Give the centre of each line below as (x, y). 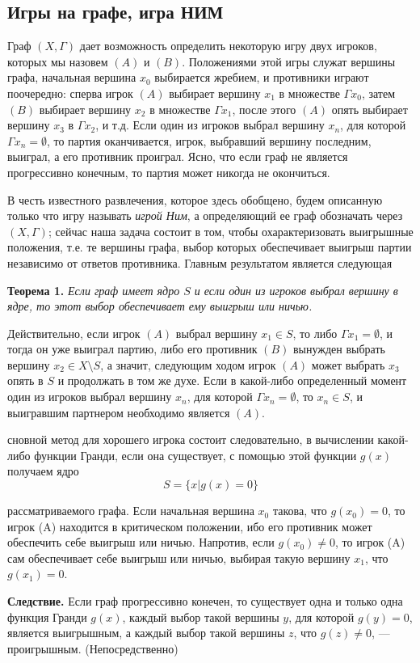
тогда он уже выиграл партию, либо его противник (132, 349)
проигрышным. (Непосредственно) (93, 648)
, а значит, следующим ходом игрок (188, 364)
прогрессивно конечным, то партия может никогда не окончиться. (169, 172)
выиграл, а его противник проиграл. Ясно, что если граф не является (178, 156)
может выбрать (348, 364)
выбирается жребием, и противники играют (262, 77)
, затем (378, 93)
